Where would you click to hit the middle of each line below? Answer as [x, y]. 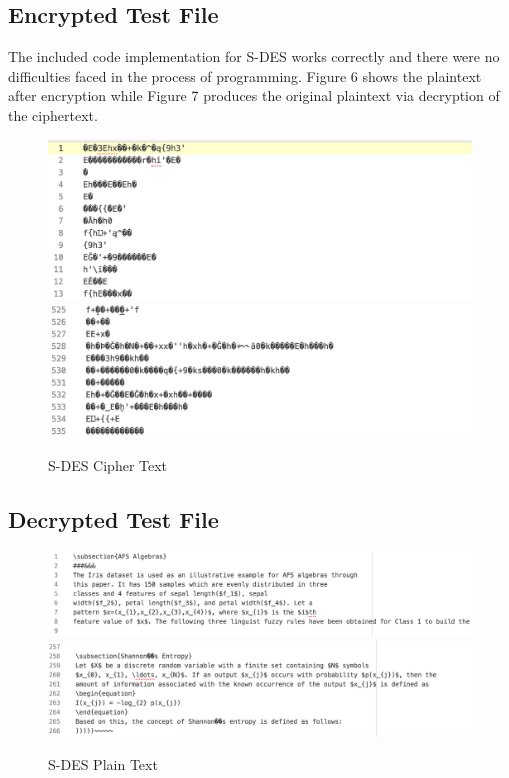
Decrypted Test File [113, 519]
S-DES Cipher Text [108, 465]
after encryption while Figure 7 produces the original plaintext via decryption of [254, 95]
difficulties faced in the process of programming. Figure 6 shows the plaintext [245, 75]
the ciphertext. [53, 114]
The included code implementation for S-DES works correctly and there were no [254, 56]
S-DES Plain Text [103, 764]
